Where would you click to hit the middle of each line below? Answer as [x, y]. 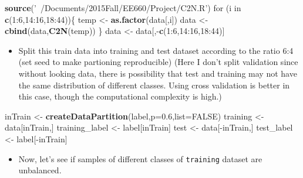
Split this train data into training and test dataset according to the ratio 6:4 [156, 50]
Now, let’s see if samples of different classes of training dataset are [140, 158]
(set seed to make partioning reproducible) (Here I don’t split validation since [158, 62]
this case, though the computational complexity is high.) [120, 96]
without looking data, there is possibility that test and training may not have [158, 73]
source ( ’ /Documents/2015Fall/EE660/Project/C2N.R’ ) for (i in [123, 8]
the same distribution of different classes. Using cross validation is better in [154, 85]
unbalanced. [40, 170]
